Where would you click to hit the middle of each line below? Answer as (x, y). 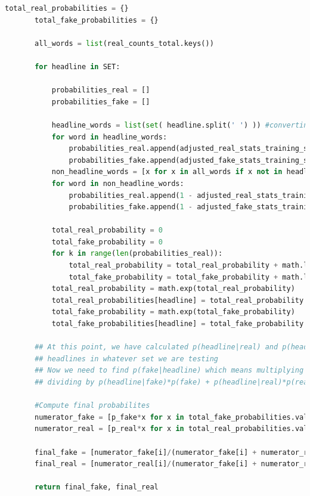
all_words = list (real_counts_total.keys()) (124, 43)
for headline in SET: (77, 66)
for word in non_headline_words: (118, 183)
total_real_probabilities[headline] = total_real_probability (178, 300)
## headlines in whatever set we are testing (126, 359)
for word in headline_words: (109, 137)
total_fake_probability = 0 (107, 242)
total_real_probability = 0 (107, 230)
